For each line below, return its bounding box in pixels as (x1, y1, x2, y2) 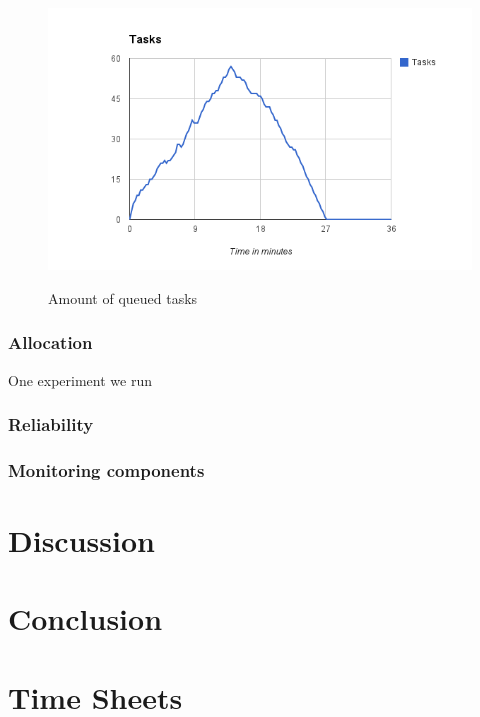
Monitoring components (8, 457, 205, 482)
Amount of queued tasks (48, 287, 198, 308)
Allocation (8, 330, 93, 355)
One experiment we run (8, 369, 152, 390)
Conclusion (8, 598, 163, 639)
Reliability (8, 412, 94, 437)
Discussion (8, 520, 155, 561)
